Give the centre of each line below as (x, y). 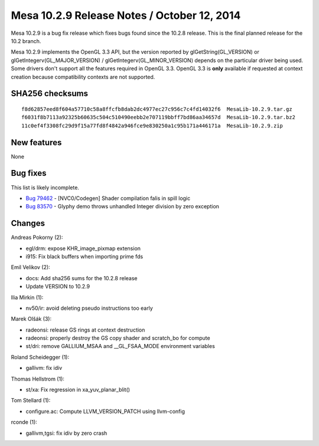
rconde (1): (24, 422)
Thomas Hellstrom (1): (38, 379)
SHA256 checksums (50, 94)
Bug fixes (29, 173)
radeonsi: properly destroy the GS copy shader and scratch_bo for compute (118, 338)
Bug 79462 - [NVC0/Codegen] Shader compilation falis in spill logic (108, 198)
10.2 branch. (26, 41)
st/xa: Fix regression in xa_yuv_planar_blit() (78, 390)
